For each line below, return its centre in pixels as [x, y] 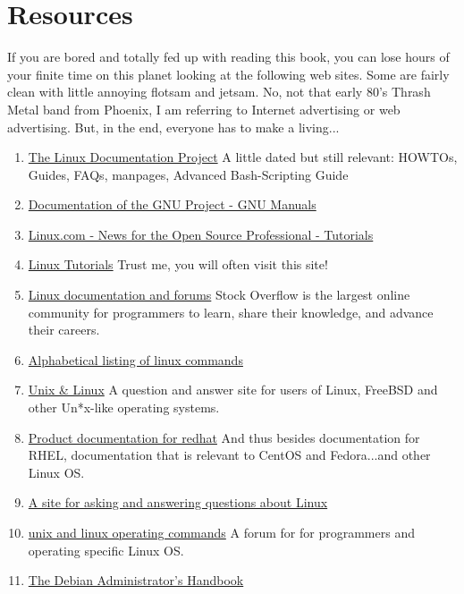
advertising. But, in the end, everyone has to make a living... [173, 127]
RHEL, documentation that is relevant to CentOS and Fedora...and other [229, 455]
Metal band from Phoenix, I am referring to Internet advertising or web [204, 109]
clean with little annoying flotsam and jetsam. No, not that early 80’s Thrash [219, 92]
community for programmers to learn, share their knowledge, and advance [231, 312]
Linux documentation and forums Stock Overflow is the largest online [219, 295]
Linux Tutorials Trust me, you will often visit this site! [178, 264]
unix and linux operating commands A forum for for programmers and [221, 532]
